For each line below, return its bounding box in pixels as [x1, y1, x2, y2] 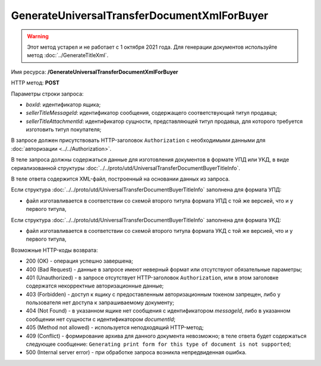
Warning [27, 33, 49, 40]
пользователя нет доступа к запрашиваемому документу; [26, 299, 175, 306]
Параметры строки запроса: [11, 90, 84, 97]
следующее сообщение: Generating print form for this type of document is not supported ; [26, 340, 291, 348]
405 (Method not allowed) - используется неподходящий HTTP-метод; [26, 324, 204, 331]
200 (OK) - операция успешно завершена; [26, 257, 133, 264]
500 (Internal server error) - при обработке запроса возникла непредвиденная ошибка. [26, 349, 247, 356]
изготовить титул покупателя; [26, 126, 102, 133]
